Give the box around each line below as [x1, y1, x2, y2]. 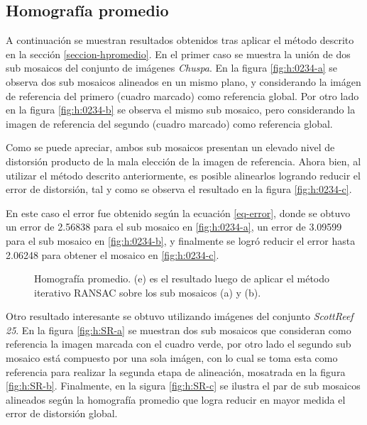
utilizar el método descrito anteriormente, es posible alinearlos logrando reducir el [6, 167, 361, 182]
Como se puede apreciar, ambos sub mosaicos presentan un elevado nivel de [6, 140, 335, 155]
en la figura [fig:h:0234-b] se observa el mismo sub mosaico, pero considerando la [6, 102, 356, 117]
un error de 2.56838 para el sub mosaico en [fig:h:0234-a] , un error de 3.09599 [6, 219, 342, 234]
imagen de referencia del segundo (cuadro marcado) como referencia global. [6, 116, 333, 131]
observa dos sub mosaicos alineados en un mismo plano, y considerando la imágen [6, 74, 361, 89]
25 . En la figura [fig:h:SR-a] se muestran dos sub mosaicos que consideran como [6, 322, 351, 337]
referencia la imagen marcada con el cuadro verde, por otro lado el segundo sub [6, 336, 351, 351]
